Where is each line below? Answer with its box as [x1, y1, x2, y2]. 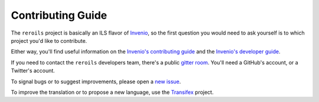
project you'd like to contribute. [11, 37, 87, 44]
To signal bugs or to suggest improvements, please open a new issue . [11, 78, 181, 85]
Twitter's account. [11, 67, 56, 74]
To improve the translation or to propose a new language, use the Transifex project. [11, 89, 214, 96]
